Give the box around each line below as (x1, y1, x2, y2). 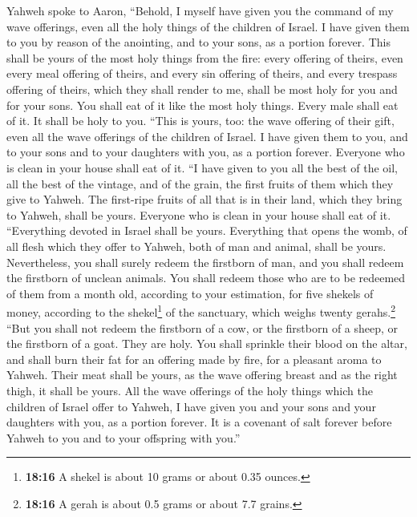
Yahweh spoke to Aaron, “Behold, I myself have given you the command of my (6, 2, 394, 18)
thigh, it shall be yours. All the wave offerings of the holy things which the (6, 382, 373, 398)
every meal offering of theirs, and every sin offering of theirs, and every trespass (6, 65, 398, 82)
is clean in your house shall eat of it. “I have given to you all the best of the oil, (6, 159, 398, 176)
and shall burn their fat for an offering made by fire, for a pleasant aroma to (6, 350, 382, 367)
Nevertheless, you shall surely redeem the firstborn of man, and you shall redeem (6, 253, 404, 270)
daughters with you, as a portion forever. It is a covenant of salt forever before (6, 414, 392, 430)
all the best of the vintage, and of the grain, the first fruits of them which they (6, 175, 394, 192)
